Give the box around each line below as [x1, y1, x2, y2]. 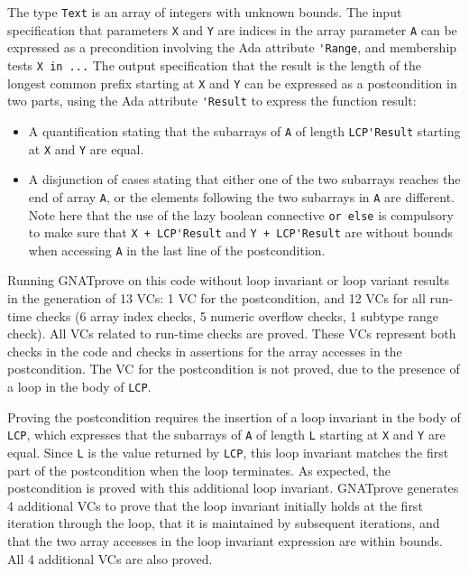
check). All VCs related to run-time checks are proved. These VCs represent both [7, 324, 456, 343]
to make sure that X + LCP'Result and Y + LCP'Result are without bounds [28, 223, 454, 242]
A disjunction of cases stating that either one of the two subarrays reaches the [28, 170, 461, 189]
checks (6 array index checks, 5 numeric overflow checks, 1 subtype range [35, 306, 438, 325]
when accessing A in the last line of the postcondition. [28, 240, 326, 259]
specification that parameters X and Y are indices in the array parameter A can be [7, 20, 457, 39]
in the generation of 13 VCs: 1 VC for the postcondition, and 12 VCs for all [7, 289, 426, 308]
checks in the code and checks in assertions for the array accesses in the [7, 341, 402, 360]
